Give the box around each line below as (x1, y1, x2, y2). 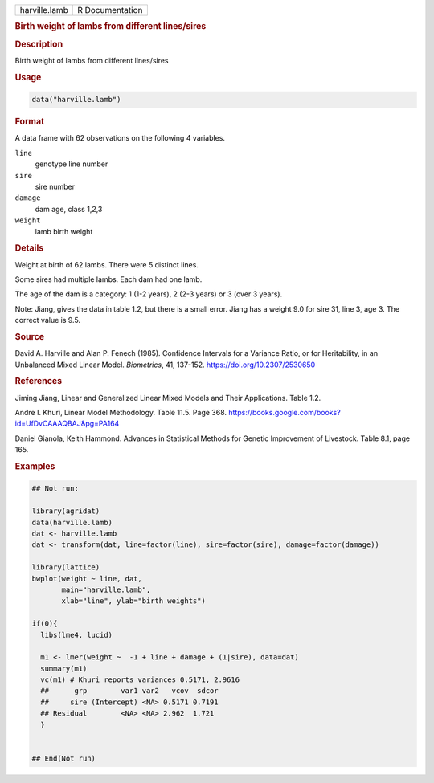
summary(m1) (40, 663, 88, 673)
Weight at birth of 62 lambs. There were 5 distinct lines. (14, 259, 199, 269)
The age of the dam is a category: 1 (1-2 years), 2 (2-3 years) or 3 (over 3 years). (14, 289, 283, 299)
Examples (14, 460, 55, 471)
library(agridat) (31, 507, 100, 516)
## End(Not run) (31, 753, 96, 763)
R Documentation (77, 5, 143, 15)
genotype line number (35, 159, 108, 169)
